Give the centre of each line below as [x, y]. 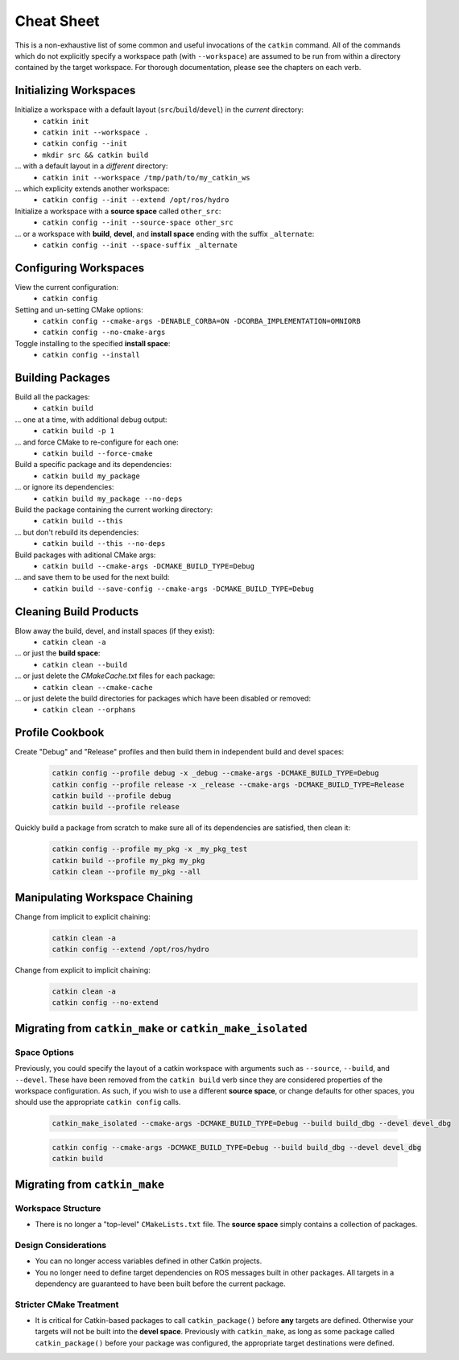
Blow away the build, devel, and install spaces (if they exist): [115, 630]
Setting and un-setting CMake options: [79, 309]
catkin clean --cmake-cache [97, 687]
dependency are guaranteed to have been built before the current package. [160, 1284]
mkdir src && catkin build [95, 155]
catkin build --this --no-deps [104, 544]
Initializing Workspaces [75, 91]
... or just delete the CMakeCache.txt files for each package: [115, 676]
